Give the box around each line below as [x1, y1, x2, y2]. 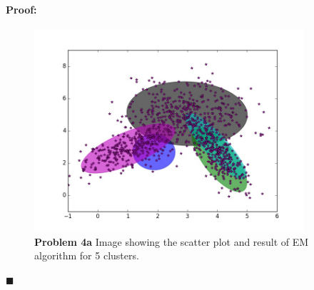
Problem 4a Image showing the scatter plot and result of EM [34, 234, 309, 249]
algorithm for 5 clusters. [34, 248, 139, 263]
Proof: [6, 1, 37, 16]
